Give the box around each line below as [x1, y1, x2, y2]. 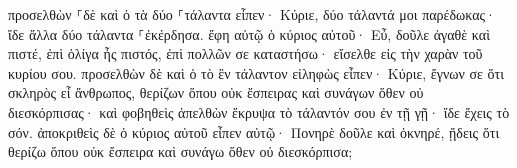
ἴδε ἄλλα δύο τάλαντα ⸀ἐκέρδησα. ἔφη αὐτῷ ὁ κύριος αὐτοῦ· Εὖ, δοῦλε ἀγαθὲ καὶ [8, 23, 490, 44]
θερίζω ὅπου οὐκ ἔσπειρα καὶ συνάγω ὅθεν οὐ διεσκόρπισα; [8, 141, 353, 162]
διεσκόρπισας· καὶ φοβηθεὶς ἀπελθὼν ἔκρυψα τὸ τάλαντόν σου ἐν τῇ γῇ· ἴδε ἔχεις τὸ [8, 101, 510, 122]
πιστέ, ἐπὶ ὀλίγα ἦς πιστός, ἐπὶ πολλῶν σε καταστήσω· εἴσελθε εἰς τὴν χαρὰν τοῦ [8, 43, 483, 64]
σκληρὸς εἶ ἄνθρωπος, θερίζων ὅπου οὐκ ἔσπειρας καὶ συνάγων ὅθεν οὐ [8, 82, 424, 103]
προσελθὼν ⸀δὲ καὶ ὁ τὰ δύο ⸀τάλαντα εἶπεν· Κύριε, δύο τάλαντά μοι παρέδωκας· [8, 4, 496, 24]
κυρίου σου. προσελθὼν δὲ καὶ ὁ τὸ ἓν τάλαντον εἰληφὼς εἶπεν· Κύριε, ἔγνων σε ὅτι [8, 62, 504, 83]
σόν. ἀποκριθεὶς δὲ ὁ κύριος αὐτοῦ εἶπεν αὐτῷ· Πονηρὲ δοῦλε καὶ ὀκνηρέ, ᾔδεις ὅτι [8, 121, 500, 142]
